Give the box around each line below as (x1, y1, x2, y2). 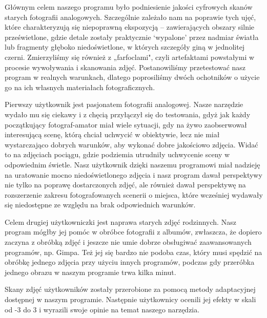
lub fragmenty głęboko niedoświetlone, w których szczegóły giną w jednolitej (5, 41, 245, 52)
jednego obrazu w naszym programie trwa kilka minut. (5, 266, 176, 277)
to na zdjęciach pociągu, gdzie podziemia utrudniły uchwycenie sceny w (5, 149, 230, 160)
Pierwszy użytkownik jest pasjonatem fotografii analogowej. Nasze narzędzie (5, 99, 243, 110)
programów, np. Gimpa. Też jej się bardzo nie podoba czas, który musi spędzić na (5, 246, 262, 257)
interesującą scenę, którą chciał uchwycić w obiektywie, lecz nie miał (5, 129, 220, 140)
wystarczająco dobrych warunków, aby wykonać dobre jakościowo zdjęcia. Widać (5, 139, 258, 150)
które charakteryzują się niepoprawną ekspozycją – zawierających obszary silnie (5, 22, 255, 32)
